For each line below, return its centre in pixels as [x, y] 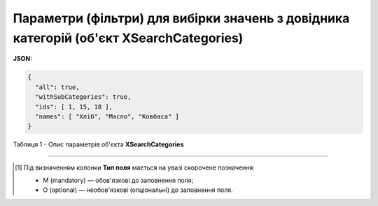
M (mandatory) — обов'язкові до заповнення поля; [118, 180]
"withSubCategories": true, [83, 97]
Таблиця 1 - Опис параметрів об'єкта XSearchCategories [98, 144]
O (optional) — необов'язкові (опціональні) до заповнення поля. [138, 190]
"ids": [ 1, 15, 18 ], [74, 107]
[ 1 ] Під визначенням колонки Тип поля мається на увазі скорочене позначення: [135, 167]
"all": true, [57, 87]
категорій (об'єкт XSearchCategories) [128, 38]
